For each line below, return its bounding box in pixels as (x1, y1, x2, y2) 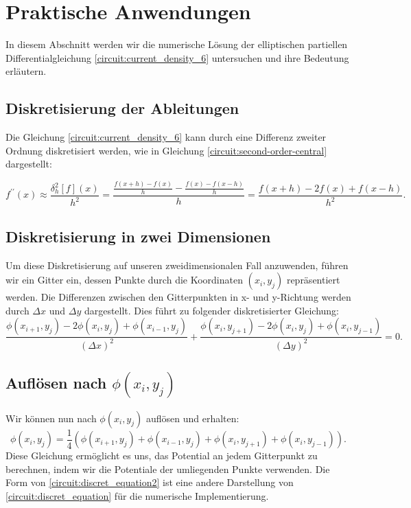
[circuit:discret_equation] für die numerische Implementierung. (5, 488, 269, 503)
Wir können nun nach (5, 411, 97, 425)
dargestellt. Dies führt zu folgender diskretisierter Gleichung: (84, 303, 339, 317)
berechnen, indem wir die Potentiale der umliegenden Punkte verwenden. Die (5, 461, 330, 476)
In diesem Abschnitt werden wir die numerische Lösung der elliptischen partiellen (5, 37, 348, 51)
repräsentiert (286, 273, 340, 287)
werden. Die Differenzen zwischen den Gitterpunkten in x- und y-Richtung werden (5, 290, 351, 304)
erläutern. (5, 64, 47, 78)
